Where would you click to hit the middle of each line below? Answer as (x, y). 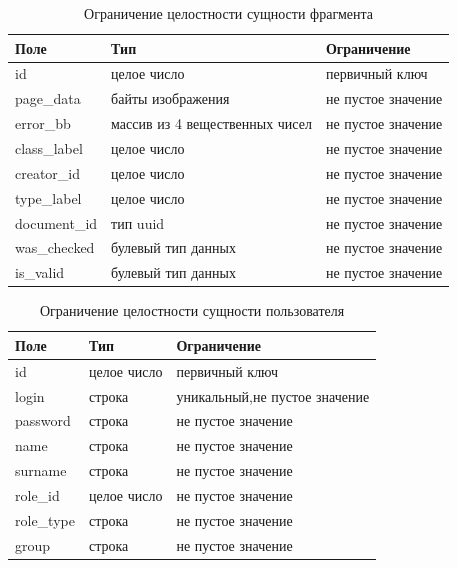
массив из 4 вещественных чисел (211, 123)
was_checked (55, 247)
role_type (45, 519)
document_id (56, 222)
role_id (37, 494)
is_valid (40, 272)
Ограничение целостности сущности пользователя (192, 310)
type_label (48, 197)
